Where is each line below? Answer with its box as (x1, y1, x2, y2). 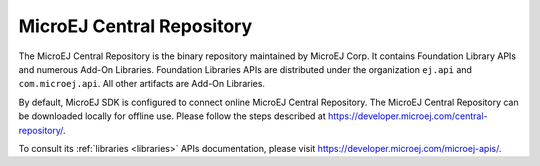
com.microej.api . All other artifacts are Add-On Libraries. (18, 78, 265, 90)
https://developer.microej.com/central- (327, 110, 489, 122)
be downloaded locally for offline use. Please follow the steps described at (18, 110, 327, 122)
